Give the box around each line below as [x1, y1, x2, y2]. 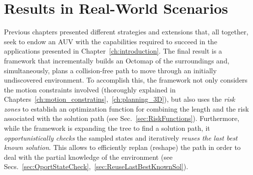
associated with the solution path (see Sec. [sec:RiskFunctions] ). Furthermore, [4, 113, 240, 123]
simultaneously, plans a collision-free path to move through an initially [4, 65, 217, 75]
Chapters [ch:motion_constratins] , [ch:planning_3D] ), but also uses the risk [4, 94, 235, 104]
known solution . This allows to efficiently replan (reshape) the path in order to [4, 142, 241, 152]
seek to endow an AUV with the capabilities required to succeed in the [4, 36, 218, 46]
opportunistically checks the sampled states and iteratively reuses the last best [4, 132, 238, 143]
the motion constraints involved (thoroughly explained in [4, 84, 176, 94]
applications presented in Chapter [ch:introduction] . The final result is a [4, 46, 222, 56]
